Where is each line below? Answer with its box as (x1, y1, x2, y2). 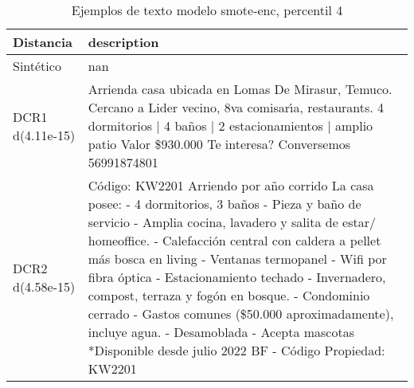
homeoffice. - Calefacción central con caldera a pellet (88, 231, 381, 249)
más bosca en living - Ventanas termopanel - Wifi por (88, 249, 387, 268)
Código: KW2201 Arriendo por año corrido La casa (88, 176, 374, 194)
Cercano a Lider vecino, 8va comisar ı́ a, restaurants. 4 (88, 98, 385, 116)
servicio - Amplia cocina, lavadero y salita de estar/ (88, 213, 377, 231)
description (88, 33, 159, 51)
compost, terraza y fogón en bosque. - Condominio (88, 286, 370, 304)
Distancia (13, 33, 73, 51)
